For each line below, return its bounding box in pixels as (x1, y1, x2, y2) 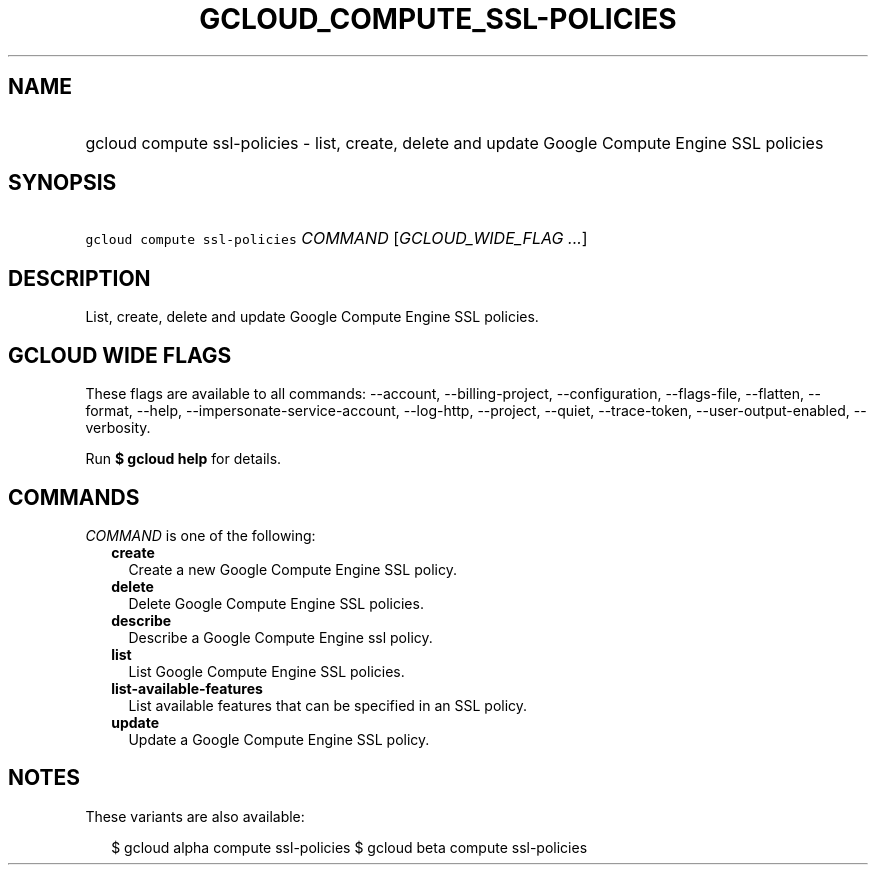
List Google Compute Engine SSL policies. (128, 662, 405, 680)
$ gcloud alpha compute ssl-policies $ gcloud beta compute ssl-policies (111, 838, 588, 856)
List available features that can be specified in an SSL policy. (128, 696, 528, 714)
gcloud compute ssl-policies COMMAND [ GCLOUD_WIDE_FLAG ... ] (85, 228, 588, 249)
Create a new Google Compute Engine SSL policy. (128, 560, 457, 578)
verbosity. (85, 419, 151, 437)
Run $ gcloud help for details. (85, 450, 282, 468)
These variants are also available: (85, 807, 305, 825)
